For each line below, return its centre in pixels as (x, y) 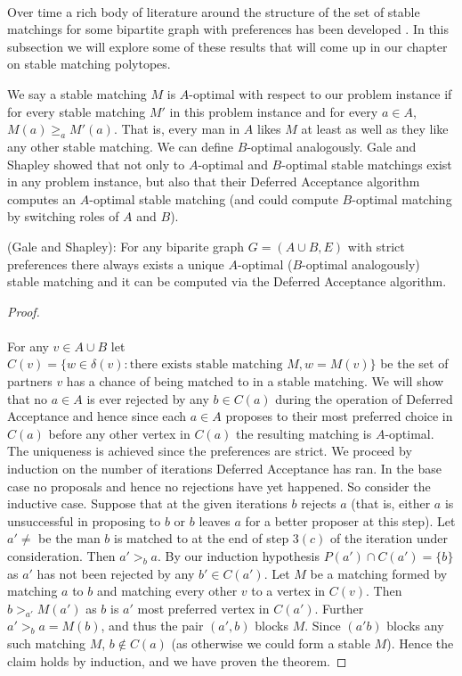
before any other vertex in (119, 433)
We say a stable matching (77, 93)
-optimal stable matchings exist (367, 164)
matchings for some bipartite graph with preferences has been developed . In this (228, 29)
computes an (42, 198)
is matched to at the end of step (202, 538)
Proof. (24, 311)
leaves (215, 520)
